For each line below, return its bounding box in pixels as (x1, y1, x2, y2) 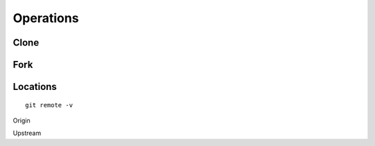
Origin (12, 116, 31, 125)
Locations (12, 81, 57, 93)
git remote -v (25, 101, 73, 109)
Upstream (12, 129, 42, 138)
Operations (12, 10, 79, 26)
